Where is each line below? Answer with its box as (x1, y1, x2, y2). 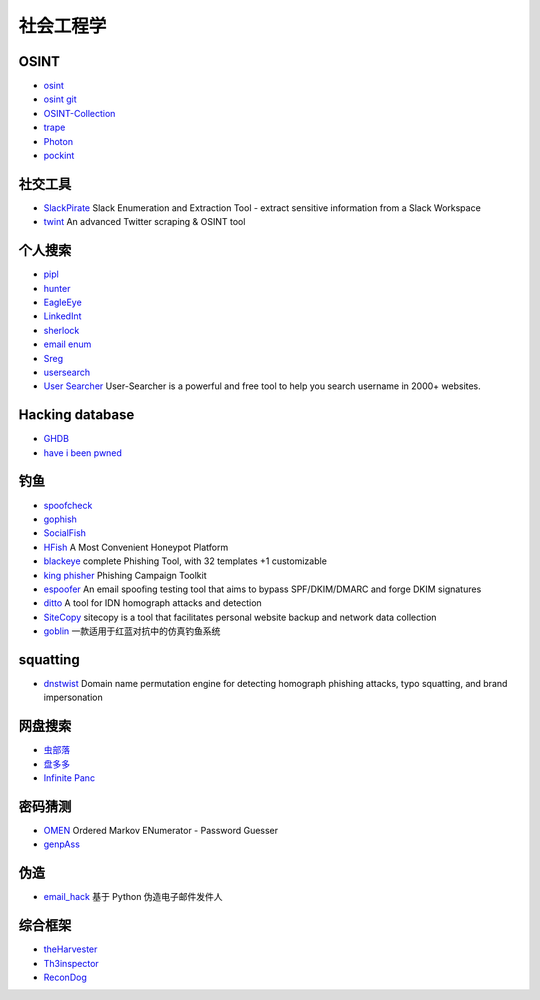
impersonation (43, 691, 104, 704)
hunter (43, 282, 71, 294)
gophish (43, 513, 77, 525)
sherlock (43, 324, 80, 336)
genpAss (43, 838, 80, 850)
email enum (43, 338, 92, 350)
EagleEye (43, 296, 82, 308)
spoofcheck (43, 499, 93, 511)
